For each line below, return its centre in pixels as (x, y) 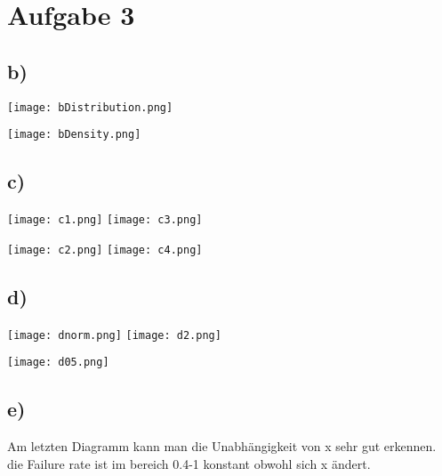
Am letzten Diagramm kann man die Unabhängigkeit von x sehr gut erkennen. (222, 446)
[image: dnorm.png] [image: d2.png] (114, 335)
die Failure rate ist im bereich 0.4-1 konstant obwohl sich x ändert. (189, 463)
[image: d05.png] (58, 363)
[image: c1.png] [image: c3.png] (105, 220)
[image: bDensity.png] (74, 135)
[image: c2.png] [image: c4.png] (105, 250)
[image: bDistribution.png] (90, 107)
